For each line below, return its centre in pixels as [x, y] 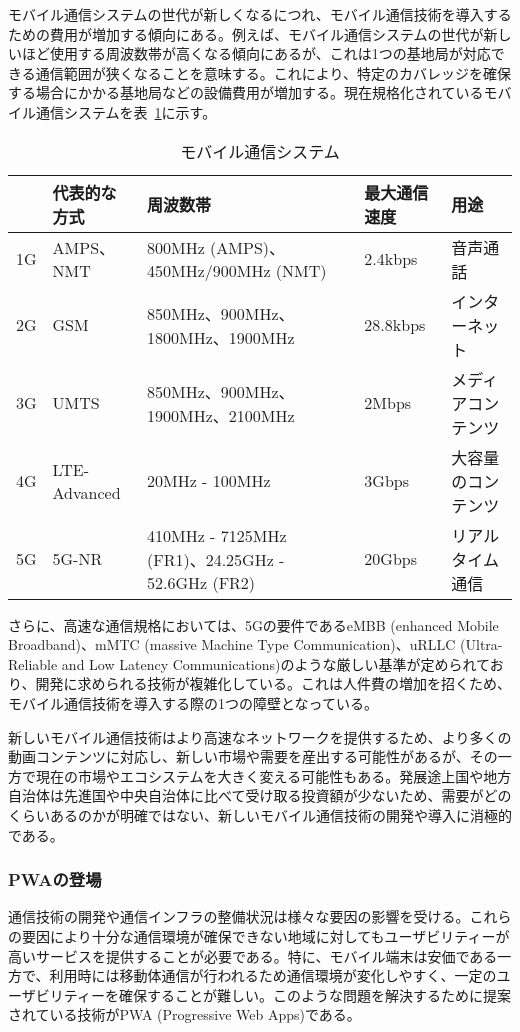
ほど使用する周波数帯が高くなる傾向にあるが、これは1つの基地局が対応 [256, 53]
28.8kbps [395, 325]
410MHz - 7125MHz [216, 535]
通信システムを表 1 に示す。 [126, 111]
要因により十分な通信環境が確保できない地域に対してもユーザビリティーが [265, 935]
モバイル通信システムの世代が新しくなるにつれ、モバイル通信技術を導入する [260, 14]
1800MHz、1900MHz [220, 337]
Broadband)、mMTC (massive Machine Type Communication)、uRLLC [232, 644]
